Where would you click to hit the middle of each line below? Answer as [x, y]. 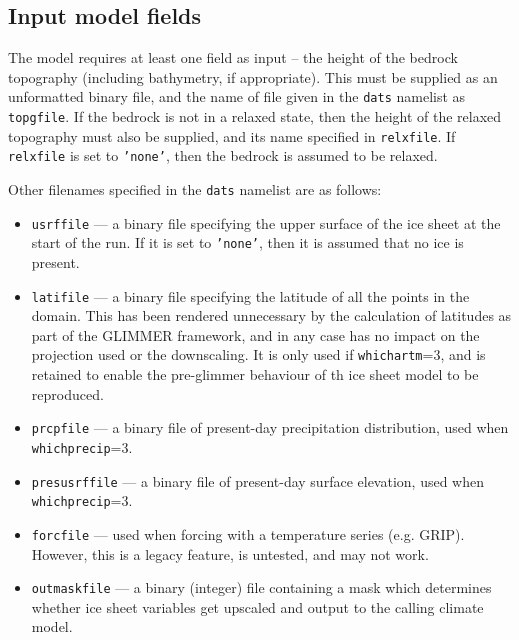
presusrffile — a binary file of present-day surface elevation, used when [257, 480]
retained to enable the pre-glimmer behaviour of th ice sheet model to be [255, 374]
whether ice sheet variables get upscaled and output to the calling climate [257, 606]
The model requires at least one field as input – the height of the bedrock [233, 57]
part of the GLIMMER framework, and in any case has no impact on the [255, 334]
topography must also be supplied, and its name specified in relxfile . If [232, 135]
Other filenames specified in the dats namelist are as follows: [195, 189]
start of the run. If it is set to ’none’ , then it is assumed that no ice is [247, 242]
